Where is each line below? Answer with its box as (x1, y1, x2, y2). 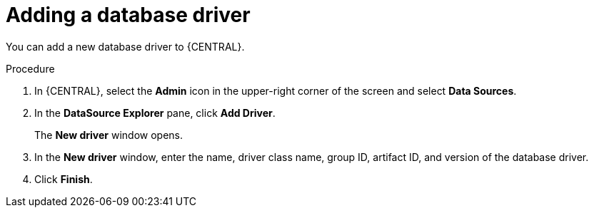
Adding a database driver (6, 3, 251, 27)
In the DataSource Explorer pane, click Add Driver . (34, 106, 276, 119)
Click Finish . (34, 172, 93, 185)
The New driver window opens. (34, 128, 183, 141)
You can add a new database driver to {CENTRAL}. (6, 40, 245, 53)
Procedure (6, 62, 55, 75)
